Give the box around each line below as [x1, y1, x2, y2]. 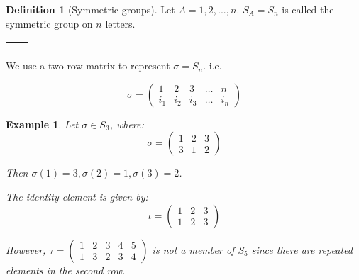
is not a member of [152, 242, 235, 257]
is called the [282, 2, 334, 16]
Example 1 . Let [6, 116, 79, 131]
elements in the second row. [6, 262, 126, 277]
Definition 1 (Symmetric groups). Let [6, 2, 175, 16]
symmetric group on [6, 16, 93, 30]
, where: [109, 116, 144, 131]
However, [6, 242, 46, 257]
